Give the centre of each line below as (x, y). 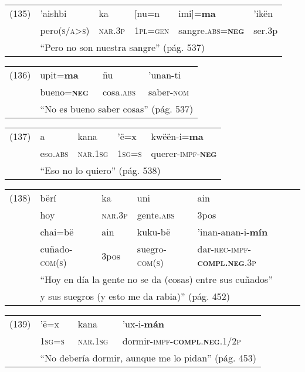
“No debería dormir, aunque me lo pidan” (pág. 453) (148, 358)
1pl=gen (152, 30)
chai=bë (57, 232)
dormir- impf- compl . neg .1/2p (182, 341)
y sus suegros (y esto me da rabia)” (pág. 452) (135, 296)
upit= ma (59, 75)
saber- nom (169, 92)
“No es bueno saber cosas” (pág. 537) (117, 109)
